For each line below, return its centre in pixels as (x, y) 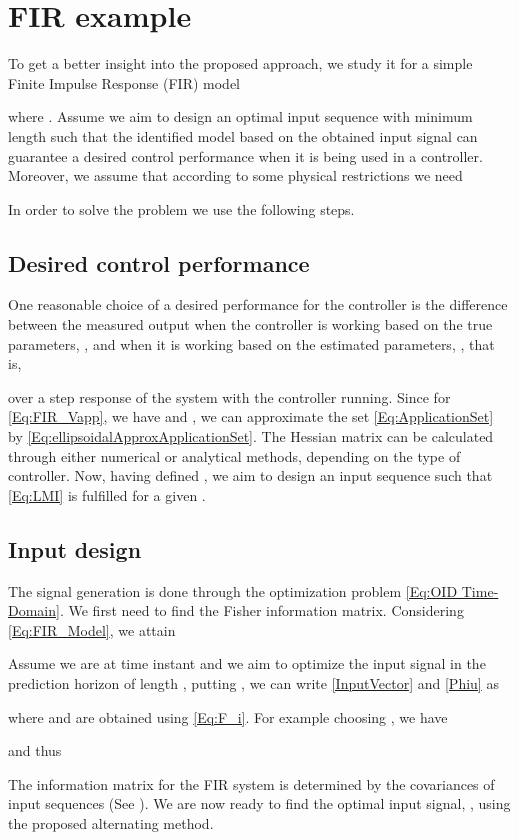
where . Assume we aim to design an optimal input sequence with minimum (240, 116)
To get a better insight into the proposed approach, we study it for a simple (240, 63)
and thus (35, 750)
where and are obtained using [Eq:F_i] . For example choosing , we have (228, 716)
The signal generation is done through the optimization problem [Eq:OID (233, 590)
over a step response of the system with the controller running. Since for (229, 396)
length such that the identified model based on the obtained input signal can (243, 135)
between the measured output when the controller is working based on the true (250, 324)
